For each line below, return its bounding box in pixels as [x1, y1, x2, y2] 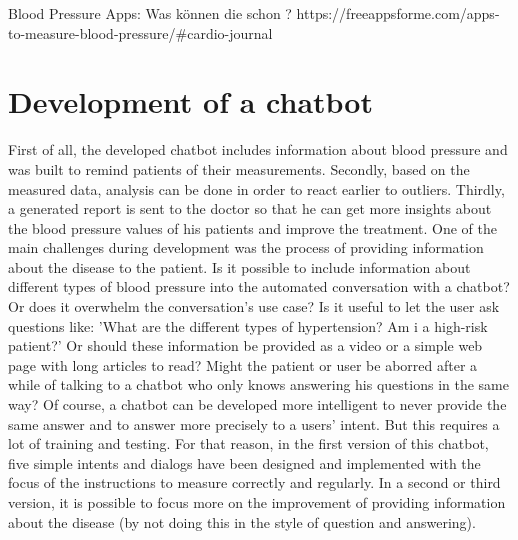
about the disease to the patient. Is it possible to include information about [8, 256, 471, 277]
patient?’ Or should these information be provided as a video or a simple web [8, 335, 483, 356]
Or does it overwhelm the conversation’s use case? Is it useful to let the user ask [8, 296, 500, 317]
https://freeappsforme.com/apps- [296, 3, 500, 23]
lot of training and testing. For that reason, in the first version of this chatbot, [8, 433, 489, 454]
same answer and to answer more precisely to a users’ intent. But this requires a [8, 413, 500, 434]
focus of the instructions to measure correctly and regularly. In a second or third [8, 472, 501, 493]
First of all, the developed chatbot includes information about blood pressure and [8, 139, 508, 160]
